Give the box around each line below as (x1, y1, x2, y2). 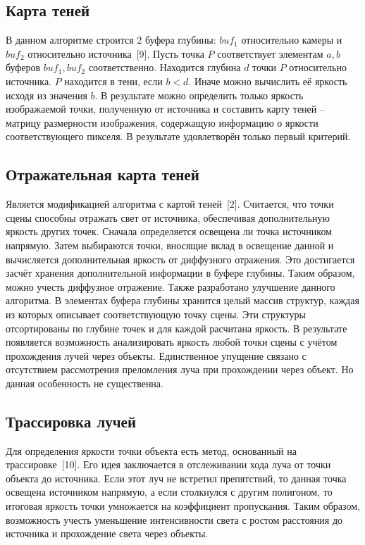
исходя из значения (6, 87, 87, 102)
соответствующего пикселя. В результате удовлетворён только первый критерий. (6, 129, 351, 144)
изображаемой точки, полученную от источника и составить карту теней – (6, 101, 325, 116)
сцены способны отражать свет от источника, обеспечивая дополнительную (6, 210, 330, 225)
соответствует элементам (217, 46, 323, 61)
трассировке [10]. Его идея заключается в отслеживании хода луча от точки (6, 457, 331, 472)
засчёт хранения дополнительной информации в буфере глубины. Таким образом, (6, 265, 355, 280)
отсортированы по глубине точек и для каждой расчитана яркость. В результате (6, 320, 347, 335)
